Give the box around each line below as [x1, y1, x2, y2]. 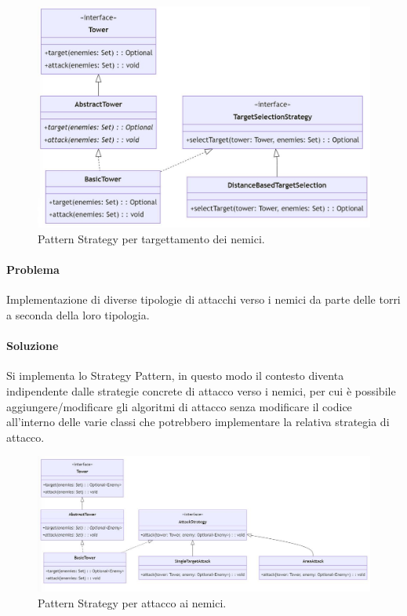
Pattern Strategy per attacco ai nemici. [38, 594, 227, 611]
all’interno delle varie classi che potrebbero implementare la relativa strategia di [6, 414, 390, 430]
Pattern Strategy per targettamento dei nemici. [38, 230, 265, 246]
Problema [6, 261, 60, 278]
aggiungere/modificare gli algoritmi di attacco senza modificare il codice [6, 398, 352, 414]
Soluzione [6, 337, 59, 354]
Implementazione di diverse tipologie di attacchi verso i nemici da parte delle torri [6, 291, 401, 308]
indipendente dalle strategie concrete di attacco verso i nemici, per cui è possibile [6, 382, 396, 399]
